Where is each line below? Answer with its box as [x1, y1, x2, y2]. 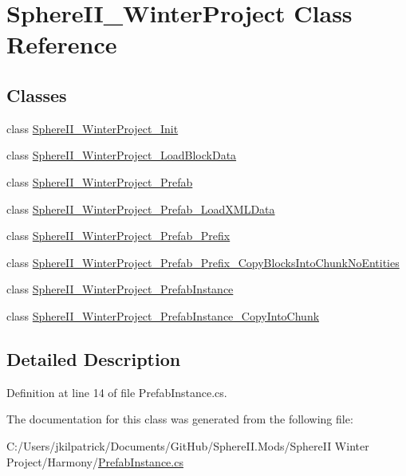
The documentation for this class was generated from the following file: [6, 411, 353, 427]
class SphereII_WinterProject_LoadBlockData [6, 147, 237, 163]
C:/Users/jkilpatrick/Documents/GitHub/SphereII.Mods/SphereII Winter [6, 437, 369, 454]
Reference [6, 28, 117, 61]
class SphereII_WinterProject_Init [6, 120, 179, 136]
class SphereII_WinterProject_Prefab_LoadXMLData [6, 200, 275, 217]
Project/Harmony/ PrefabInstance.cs [6, 453, 183, 470]
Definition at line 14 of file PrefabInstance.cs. [6, 384, 227, 400]
